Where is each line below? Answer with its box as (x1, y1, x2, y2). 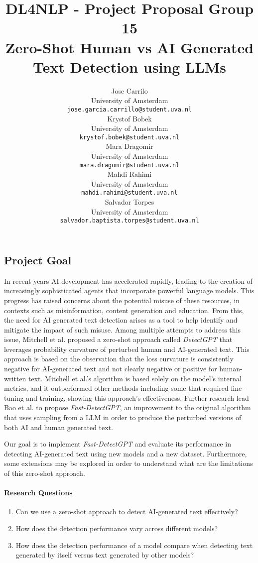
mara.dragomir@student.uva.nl (79, 161, 180, 169)
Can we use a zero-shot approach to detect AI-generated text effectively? (15, 506, 238, 517)
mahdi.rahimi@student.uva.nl (81, 189, 178, 197)
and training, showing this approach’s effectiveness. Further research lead (26, 392, 249, 403)
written (4, 373, 26, 383)
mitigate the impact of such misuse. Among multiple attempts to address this (4, 324, 241, 335)
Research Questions (4, 487, 73, 498)
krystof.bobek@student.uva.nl (79, 133, 180, 141)
